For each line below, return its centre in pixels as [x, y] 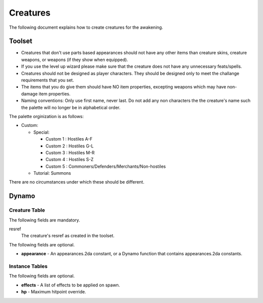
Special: [41, 132]
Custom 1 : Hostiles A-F [69, 139]
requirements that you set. [47, 80]
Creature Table [27, 210]
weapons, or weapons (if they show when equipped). [75, 60]
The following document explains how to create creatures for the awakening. [86, 27]
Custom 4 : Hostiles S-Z [70, 160]
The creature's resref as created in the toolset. [68, 236]
